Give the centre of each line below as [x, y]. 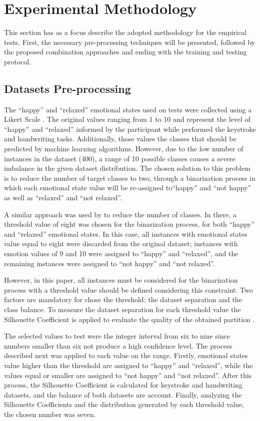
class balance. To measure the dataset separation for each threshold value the [122, 309]
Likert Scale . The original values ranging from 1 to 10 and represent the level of [127, 119]
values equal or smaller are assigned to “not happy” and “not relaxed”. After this [128, 375]
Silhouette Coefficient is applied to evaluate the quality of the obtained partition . [129, 319]
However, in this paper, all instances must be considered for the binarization [121, 280]
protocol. [18, 61]
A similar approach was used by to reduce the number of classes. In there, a [120, 214]
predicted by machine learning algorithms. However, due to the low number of [124, 149]
